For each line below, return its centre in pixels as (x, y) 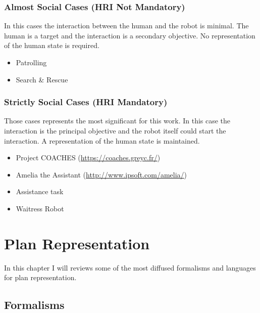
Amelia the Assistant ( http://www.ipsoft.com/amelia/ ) (101, 174)
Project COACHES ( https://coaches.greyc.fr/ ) (88, 158)
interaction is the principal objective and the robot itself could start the (115, 130)
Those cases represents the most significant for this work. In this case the (117, 121)
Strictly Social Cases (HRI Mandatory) (86, 102)
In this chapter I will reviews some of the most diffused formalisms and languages (130, 267)
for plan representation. (40, 277)
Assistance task (40, 191)
